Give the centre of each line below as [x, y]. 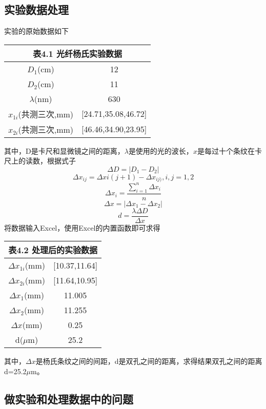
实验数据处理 [36, 9]
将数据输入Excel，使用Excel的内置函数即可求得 [82, 227]
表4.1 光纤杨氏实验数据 [77, 53]
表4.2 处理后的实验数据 [53, 250]
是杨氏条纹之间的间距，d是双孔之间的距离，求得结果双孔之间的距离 [149, 361]
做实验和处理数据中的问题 [69, 399]
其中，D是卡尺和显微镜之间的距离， [64, 150]
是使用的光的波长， [161, 150]
